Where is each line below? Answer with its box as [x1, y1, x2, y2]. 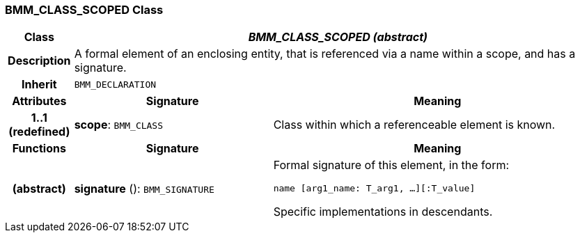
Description [8, 54, 71, 68]
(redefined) [8, 125, 70, 139]
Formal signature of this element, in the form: [273, 158, 510, 173]
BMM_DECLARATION [74, 79, 157, 90]
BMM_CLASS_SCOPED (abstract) [248, 30, 428, 45]
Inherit [21, 77, 57, 92]
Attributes [12, 94, 67, 109]
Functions [12, 141, 66, 156]
